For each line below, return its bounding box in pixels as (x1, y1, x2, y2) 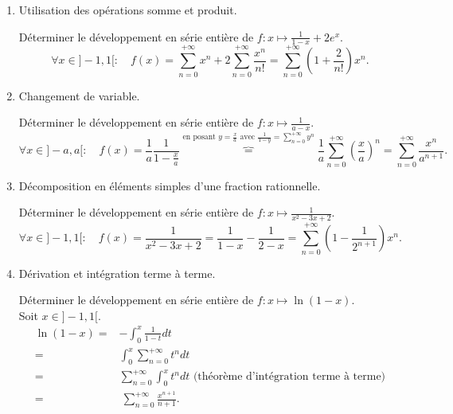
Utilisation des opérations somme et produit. (18, 2, 237, 18)
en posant (182, 133, 216, 142)
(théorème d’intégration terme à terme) (193, 371, 386, 383)
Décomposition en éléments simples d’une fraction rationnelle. (18, 177, 321, 193)
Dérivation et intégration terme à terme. (18, 264, 216, 281)
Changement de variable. (18, 87, 140, 103)
